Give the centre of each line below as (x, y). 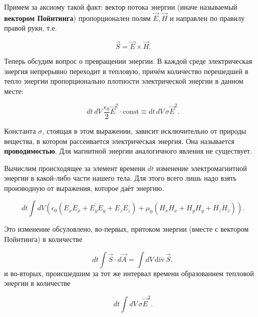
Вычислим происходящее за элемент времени (75, 168)
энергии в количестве (37, 283)
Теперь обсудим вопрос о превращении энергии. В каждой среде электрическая (128, 61)
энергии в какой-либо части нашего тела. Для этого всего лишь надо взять (120, 178)
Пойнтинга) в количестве (43, 239)
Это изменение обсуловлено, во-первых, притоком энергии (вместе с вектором (126, 229)
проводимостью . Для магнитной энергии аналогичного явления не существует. (128, 151)
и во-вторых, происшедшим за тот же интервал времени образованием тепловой (129, 273)
